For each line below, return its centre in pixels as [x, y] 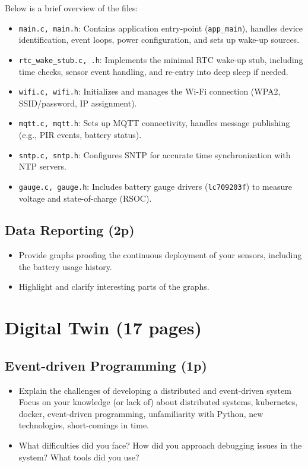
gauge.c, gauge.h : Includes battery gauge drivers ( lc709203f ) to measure [155, 186]
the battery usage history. [65, 266]
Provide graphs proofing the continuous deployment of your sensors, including [160, 255]
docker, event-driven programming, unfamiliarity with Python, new [141, 413]
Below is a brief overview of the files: [72, 8]
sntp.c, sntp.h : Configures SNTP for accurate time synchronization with [155, 154]
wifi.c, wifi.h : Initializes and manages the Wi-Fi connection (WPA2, [150, 91]
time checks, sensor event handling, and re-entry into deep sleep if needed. [153, 71]
